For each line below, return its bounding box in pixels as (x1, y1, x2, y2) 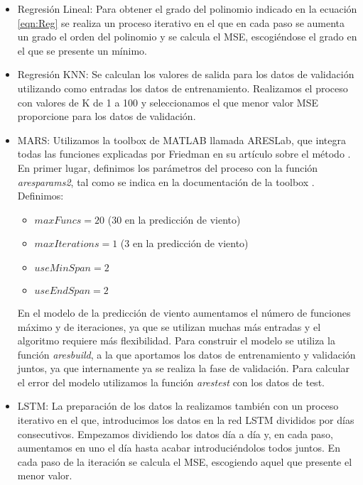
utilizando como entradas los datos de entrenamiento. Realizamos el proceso (17, 80, 348, 95)
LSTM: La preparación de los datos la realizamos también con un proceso (17, 398, 339, 413)
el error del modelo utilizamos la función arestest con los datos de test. (17, 374, 325, 389)
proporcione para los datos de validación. (17, 109, 196, 124)
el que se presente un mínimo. (17, 43, 147, 58)
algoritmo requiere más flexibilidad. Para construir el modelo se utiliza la (17, 333, 335, 348)
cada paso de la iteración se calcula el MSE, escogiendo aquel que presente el (17, 454, 352, 469)
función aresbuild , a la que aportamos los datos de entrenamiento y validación (17, 347, 356, 361)
